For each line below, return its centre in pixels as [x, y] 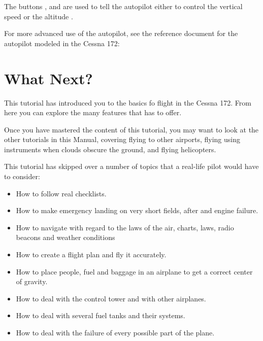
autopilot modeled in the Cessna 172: [62, 43]
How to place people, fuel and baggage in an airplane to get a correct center [134, 271]
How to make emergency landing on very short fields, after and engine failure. [137, 210]
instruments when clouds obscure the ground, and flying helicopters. [110, 149]
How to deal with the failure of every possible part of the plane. [115, 332]
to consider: [22, 176]
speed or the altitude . [39, 16]
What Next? [48, 78]
